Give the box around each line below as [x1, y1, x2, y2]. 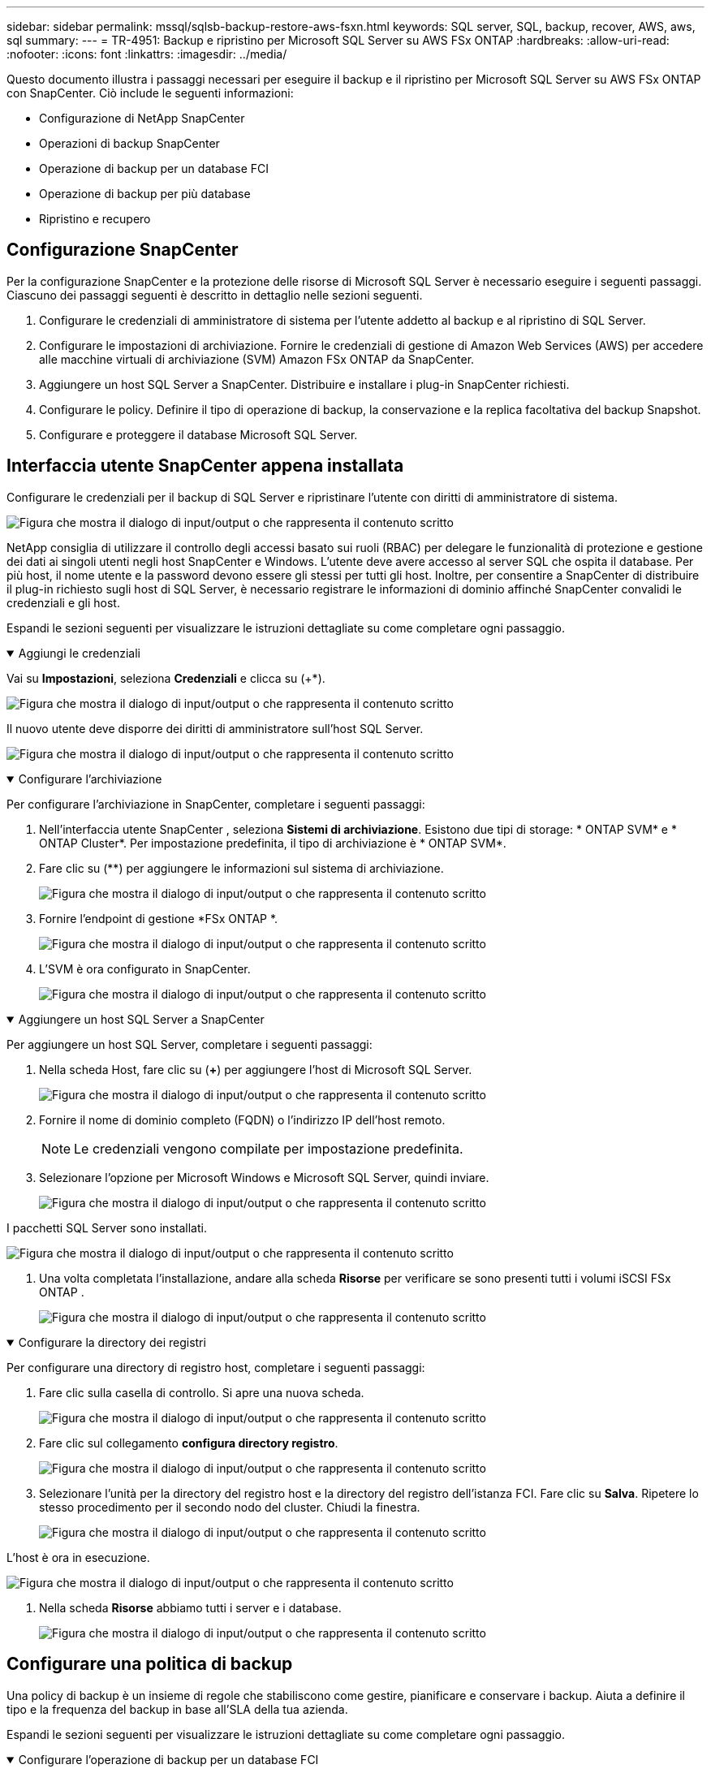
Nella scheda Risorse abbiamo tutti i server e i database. [39, 1600, 342, 1615]
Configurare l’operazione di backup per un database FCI [18, 1752, 319, 1767]
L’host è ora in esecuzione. [6, 1550, 150, 1564]
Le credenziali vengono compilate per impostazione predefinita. [74, 1140, 463, 1157]
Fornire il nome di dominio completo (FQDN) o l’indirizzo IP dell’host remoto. [39, 1112, 446, 1127]
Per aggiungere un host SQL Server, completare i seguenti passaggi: [6, 1037, 373, 1051]
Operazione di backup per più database [39, 187, 251, 201]
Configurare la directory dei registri [18, 1335, 206, 1349]
